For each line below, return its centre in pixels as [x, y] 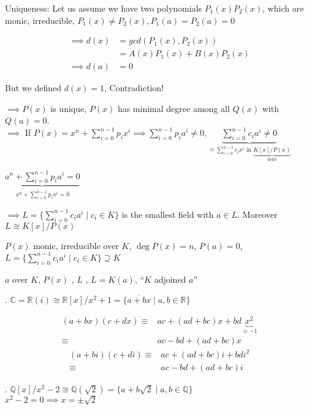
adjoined [170, 279]
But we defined [33, 88]
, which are [283, 8]
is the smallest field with [168, 214]
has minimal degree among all [174, 108]
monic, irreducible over [76, 245]
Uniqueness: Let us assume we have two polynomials [104, 8]
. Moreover [257, 214]
